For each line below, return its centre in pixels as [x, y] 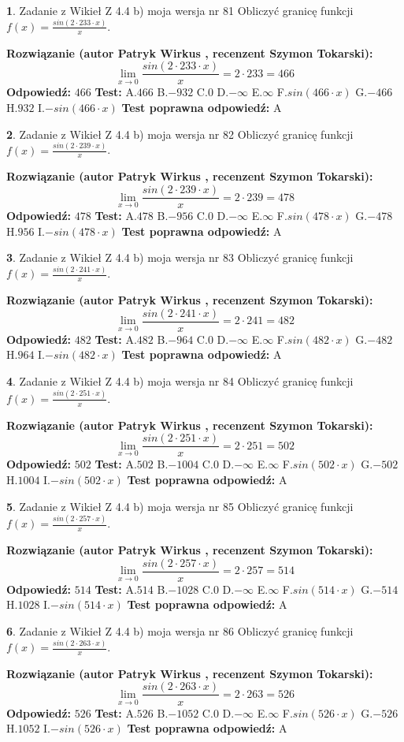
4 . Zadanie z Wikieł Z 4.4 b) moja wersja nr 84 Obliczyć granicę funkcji [180, 380]
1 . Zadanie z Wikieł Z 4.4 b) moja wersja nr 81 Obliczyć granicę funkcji [180, 10]
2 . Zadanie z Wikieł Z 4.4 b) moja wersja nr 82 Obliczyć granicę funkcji [180, 134]
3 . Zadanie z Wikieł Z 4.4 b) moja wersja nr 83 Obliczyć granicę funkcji [180, 257]
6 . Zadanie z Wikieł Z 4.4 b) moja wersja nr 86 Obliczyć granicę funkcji [180, 631]
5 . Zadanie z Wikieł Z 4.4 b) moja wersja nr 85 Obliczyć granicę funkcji [180, 506]
